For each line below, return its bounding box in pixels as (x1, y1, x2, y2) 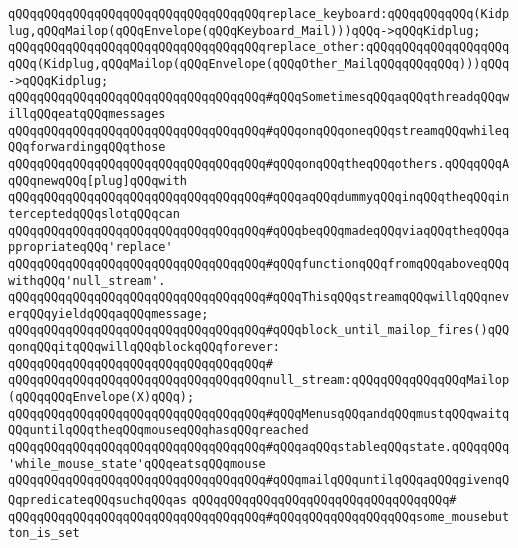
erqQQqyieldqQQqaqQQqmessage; (8, 306, 209, 321)
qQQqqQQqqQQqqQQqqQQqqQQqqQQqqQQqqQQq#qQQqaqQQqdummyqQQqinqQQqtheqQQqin (8, 190, 510, 205)
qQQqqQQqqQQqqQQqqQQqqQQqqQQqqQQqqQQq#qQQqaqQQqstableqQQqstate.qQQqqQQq (8, 440, 510, 455)
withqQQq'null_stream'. (8, 273, 166, 288)
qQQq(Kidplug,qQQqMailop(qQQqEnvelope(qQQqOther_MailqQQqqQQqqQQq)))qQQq (8, 56, 510, 71)
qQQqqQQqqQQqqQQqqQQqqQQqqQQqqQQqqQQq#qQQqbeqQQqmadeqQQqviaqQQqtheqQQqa (8, 223, 510, 238)
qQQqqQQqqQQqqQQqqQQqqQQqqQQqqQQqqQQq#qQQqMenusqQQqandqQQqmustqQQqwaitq (8, 406, 510, 421)
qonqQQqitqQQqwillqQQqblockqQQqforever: (8, 340, 281, 355)
